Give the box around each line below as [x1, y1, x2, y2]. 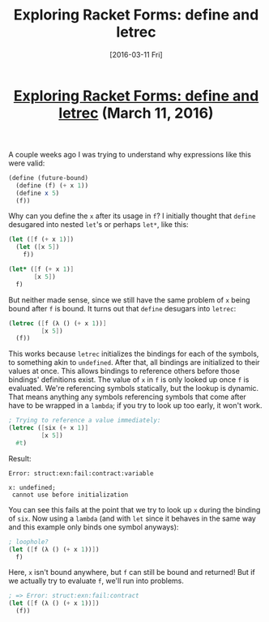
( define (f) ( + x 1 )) [15, 181, 89, 190]
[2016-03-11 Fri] [109, 49, 164, 59]
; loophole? [8, 538, 49, 546]
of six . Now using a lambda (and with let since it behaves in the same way [8, 513, 257, 523]
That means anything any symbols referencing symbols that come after [8, 392, 247, 402]
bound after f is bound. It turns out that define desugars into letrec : [8, 303, 237, 313]
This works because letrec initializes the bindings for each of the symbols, [8, 349, 259, 358]
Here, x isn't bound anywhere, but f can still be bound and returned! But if [8, 568, 255, 577]
